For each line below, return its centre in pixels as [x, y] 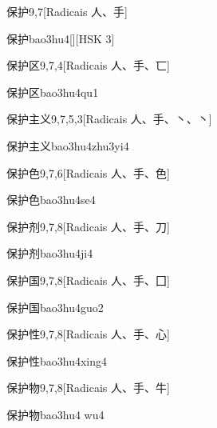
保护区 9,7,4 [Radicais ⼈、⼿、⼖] [88, 65]
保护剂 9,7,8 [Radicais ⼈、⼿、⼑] [88, 226]
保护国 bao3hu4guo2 [55, 307]
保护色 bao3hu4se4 [51, 200]
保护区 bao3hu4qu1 [53, 92]
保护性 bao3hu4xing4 [57, 360]
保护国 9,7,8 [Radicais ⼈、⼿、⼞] [88, 280]
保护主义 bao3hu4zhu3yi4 [68, 145]
